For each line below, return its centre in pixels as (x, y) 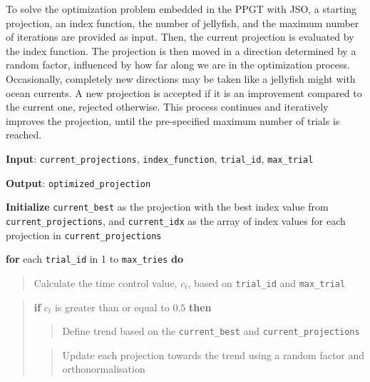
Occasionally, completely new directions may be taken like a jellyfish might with (181, 78)
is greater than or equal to (112, 307)
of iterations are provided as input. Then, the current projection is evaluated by (180, 37)
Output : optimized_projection (78, 182)
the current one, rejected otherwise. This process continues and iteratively (167, 107)
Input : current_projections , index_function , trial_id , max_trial (160, 158)
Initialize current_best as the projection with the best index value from (167, 207)
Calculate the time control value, (106, 282)
